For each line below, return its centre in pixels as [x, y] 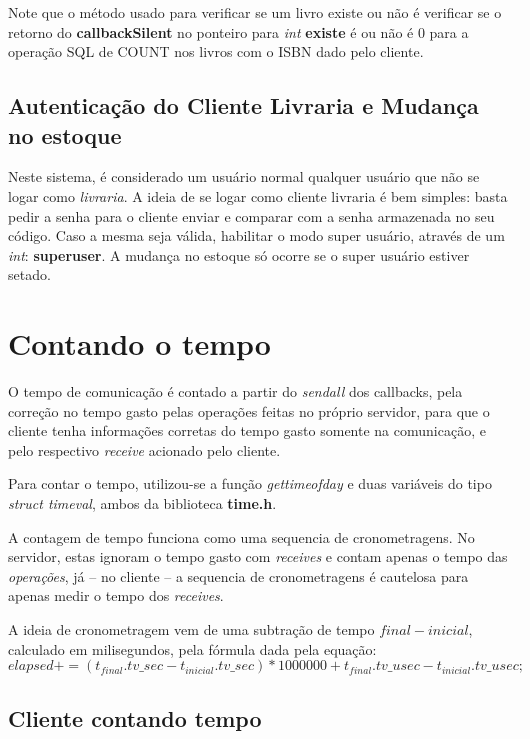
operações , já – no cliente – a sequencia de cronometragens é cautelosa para [238, 575]
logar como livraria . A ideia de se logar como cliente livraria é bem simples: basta [258, 195]
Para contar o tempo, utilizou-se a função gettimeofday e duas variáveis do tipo [250, 483]
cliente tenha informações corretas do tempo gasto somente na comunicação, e [247, 430]
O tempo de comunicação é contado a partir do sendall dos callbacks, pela [235, 391]
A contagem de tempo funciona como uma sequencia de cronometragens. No [241, 536]
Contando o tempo [139, 343]
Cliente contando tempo [135, 717]
